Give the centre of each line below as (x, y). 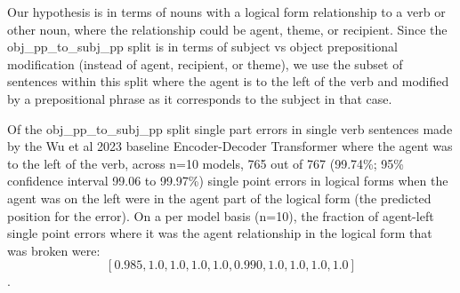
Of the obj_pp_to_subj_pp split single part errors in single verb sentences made (230, 128)
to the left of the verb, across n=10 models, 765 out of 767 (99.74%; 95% (206, 163)
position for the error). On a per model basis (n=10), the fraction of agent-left (221, 215)
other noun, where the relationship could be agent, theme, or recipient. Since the (227, 29)
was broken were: (54, 250)
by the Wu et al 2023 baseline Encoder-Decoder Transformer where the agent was (230, 146)
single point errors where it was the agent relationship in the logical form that (220, 233)
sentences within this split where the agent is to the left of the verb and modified (228, 81)
